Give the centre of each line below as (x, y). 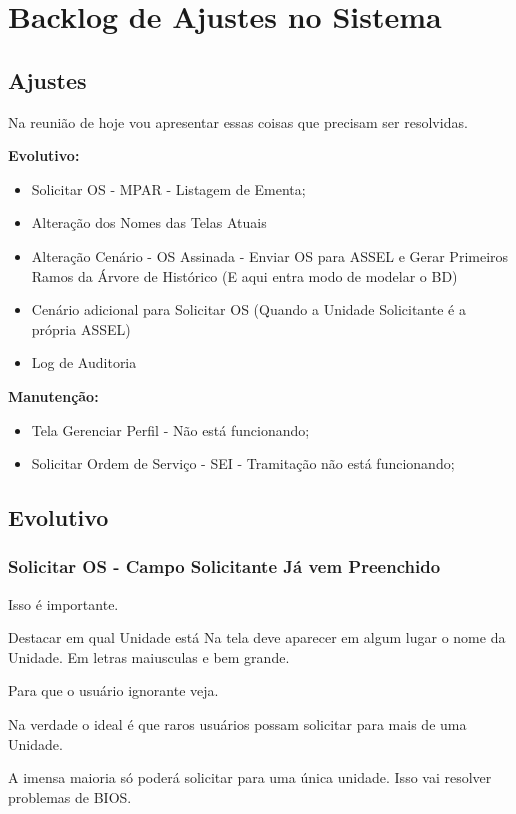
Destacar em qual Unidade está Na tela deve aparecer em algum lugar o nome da (257, 637)
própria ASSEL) (81, 328)
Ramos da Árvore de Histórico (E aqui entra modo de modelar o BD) (244, 275)
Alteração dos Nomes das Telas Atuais (149, 222)
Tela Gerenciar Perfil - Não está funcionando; (170, 429)
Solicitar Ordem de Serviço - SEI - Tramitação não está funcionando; (243, 463)
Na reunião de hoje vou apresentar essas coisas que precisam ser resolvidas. (238, 121)
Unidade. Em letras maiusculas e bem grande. (149, 656)
